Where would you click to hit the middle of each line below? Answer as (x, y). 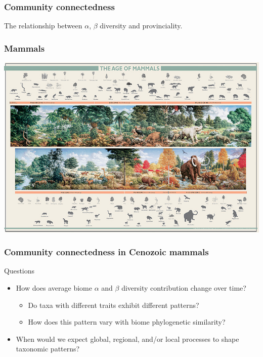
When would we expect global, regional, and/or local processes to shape (127, 339)
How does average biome (54, 287)
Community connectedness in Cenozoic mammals (106, 252)
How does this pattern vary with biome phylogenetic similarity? (127, 322)
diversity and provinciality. (141, 26)
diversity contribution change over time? (184, 287)
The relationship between (43, 26)
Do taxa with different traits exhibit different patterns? (114, 305)
